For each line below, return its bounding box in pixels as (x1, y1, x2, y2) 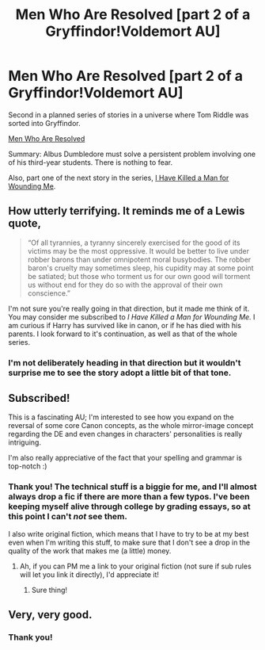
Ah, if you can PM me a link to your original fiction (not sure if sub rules (19, 561, 252, 571)
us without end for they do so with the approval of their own (27, 280, 223, 289)
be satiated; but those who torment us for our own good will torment (27, 271, 251, 281)
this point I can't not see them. (8, 511, 128, 522)
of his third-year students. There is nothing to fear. (8, 157, 173, 167)
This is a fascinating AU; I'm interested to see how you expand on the (8, 412, 235, 422)
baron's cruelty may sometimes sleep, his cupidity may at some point (27, 263, 255, 273)
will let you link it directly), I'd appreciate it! (19, 569, 160, 579)
